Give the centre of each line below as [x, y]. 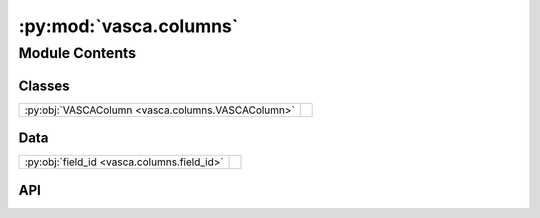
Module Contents [77, 53]
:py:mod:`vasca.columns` [128, 26]
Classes [44, 85]
